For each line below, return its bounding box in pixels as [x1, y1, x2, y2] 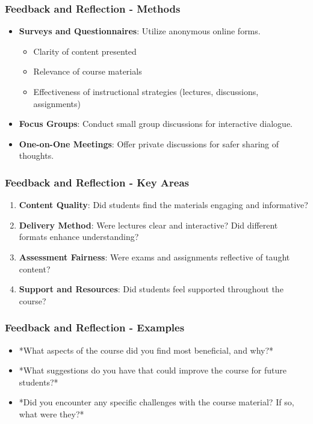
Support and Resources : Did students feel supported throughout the [19, 283, 284, 295]
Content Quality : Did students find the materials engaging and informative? [19, 198, 308, 211]
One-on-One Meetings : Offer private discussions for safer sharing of [19, 137, 279, 150]
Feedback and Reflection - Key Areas [5, 174, 189, 189]
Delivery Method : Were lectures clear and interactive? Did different [19, 218, 278, 231]
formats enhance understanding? [19, 230, 139, 243]
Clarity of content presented [33, 45, 137, 57]
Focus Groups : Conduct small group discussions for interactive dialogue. [19, 117, 293, 130]
